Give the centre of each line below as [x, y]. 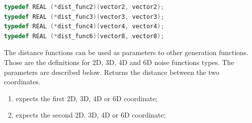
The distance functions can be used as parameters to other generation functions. [126, 52]
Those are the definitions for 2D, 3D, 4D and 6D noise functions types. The [119, 62]
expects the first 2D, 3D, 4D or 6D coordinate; [87, 98]
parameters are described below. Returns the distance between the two [112, 72]
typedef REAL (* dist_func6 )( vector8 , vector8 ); [84, 36]
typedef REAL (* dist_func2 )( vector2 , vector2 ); [84, 7]
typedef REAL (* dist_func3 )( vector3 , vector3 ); [84, 17]
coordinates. [22, 82]
